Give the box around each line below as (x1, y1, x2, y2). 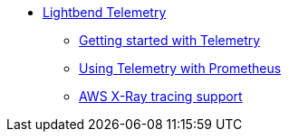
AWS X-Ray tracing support (79, 88, 243, 104)
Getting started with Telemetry (79, 32, 261, 48)
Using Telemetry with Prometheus (79, 60, 282, 76)
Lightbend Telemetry (43, 5, 167, 20)
